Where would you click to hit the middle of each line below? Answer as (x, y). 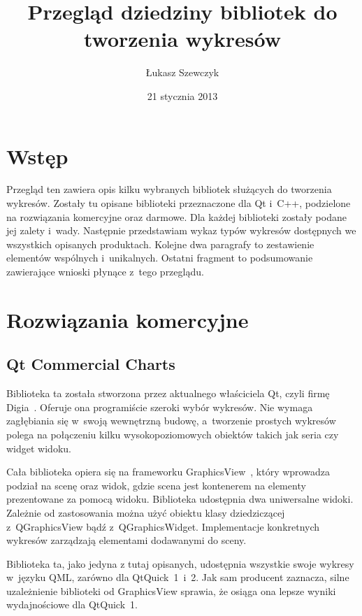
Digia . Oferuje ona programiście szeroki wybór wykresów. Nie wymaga (160, 407)
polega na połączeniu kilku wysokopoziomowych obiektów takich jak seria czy (173, 434)
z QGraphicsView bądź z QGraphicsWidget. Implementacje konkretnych (163, 526)
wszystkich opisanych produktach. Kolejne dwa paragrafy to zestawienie (160, 244)
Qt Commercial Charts (91, 364)
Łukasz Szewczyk (182, 72)
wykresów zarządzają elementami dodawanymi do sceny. (126, 540)
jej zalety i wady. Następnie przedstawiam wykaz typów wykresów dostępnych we (181, 230)
